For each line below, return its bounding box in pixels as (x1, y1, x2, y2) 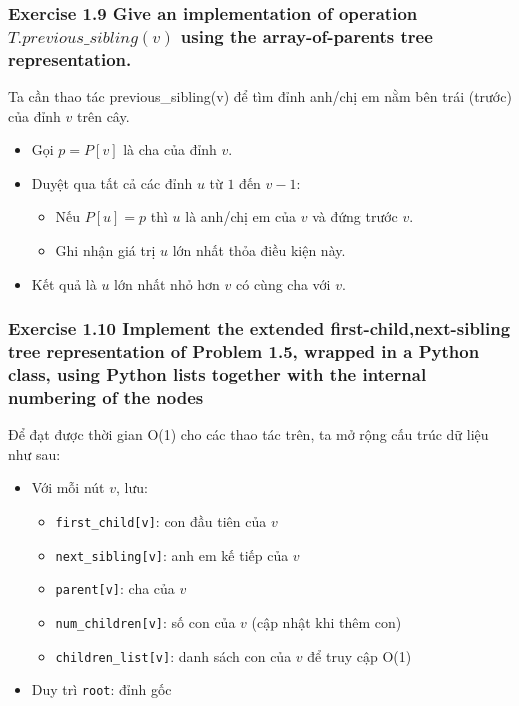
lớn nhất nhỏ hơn (114, 273, 220, 294)
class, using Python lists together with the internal (8, 361, 427, 386)
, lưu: (116, 477, 148, 498)
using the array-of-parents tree (180, 23, 433, 48)
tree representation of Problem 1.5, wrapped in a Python (8, 339, 480, 364)
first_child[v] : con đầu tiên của (55, 510, 267, 531)
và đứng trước (312, 206, 398, 227)
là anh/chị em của (185, 206, 297, 227)
